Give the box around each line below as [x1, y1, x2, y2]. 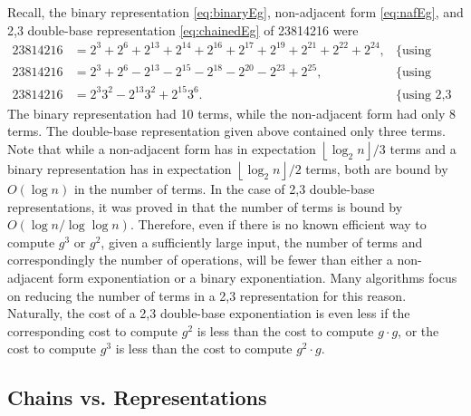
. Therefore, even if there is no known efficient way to [130, 215, 427, 234]
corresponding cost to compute [7, 321, 178, 340]
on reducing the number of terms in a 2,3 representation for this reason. [7, 285, 407, 305]
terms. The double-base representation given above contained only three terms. [7, 121, 446, 140]
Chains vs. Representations [7, 383, 267, 411]
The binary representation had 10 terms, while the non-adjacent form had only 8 [7, 103, 457, 122]
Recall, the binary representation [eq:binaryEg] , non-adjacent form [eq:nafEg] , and [7, 3, 464, 21]
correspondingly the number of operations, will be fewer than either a [7, 250, 393, 269]
